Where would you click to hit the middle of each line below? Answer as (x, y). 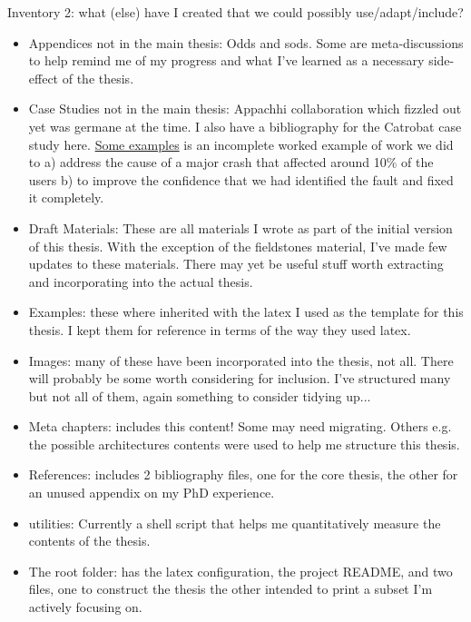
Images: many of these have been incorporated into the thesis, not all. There (241, 360)
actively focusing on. (85, 607)
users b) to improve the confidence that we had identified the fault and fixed (241, 179)
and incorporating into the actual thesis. (141, 281)
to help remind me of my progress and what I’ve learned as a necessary (226, 60)
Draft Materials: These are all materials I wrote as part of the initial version (240, 227)
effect (44, 78)
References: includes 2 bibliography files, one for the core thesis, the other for (243, 474)
